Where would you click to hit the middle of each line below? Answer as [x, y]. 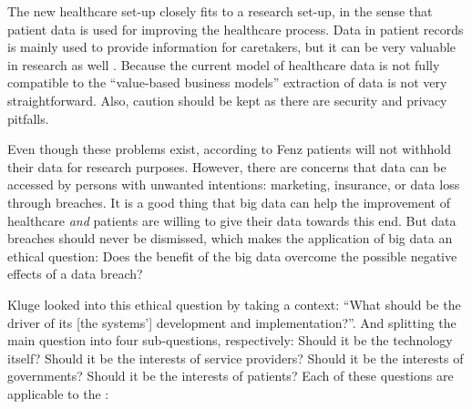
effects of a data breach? [75, 274]
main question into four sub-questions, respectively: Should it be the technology [230, 340]
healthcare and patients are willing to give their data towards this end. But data [232, 220]
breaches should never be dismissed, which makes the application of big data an [230, 238]
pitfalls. [28, 118]
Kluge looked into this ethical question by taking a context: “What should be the [234, 304]
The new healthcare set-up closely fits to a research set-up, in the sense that [220, 11]
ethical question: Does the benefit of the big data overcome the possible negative [232, 256]
